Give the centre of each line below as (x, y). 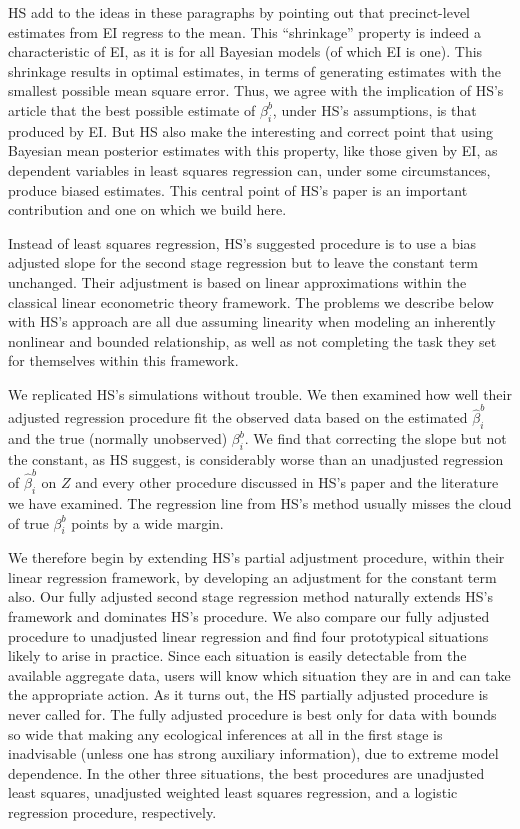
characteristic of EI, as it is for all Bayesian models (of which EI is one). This (245, 51)
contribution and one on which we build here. (147, 209)
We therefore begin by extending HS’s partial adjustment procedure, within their (256, 557)
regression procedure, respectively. (112, 812)
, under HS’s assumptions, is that (374, 109)
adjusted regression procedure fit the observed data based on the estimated (238, 417)
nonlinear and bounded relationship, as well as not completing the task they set (252, 340)
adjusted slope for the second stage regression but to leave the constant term (243, 262)
